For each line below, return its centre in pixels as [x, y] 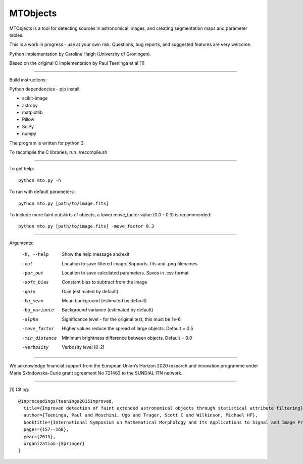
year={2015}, [40, 436]
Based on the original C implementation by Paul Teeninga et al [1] [77, 63]
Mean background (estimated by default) [104, 301]
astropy [30, 105]
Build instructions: [28, 80]
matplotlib [32, 112]
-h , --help [35, 254]
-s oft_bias [35, 282]
